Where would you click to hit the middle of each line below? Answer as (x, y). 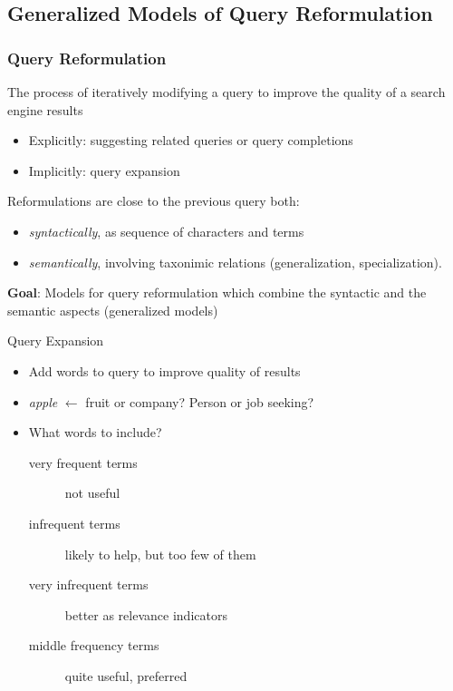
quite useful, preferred (126, 675)
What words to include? (95, 432)
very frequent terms (83, 462)
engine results (45, 109)
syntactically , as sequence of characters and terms (166, 231)
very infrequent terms (88, 584)
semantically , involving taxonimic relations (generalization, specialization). (235, 262)
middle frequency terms (94, 645)
